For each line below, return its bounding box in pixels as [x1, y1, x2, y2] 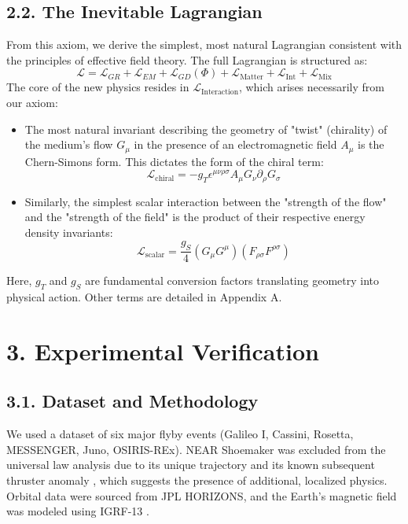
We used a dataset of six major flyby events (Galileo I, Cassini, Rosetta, [6, 426, 354, 442]
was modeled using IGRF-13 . [6, 503, 149, 519]
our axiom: [6, 94, 58, 110]
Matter [240, 72, 263, 81]
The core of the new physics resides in [6, 79, 189, 95]
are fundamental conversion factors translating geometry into [85, 272, 380, 289]
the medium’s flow [24, 136, 113, 153]
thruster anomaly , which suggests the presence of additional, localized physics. [6, 472, 388, 489]
